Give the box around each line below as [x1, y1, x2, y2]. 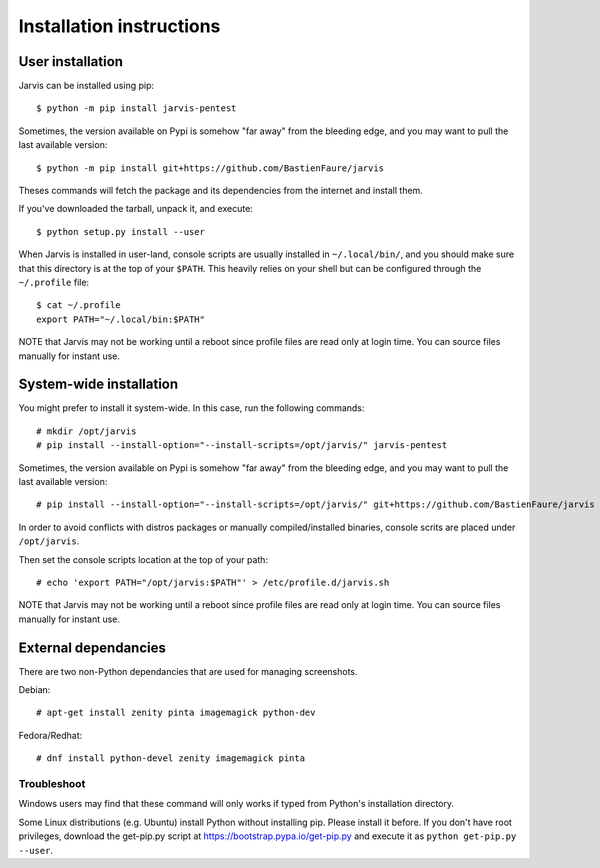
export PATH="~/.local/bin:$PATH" [36, 313, 205, 325]
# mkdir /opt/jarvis [36, 425, 137, 437]
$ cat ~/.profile [36, 300, 121, 311]
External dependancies [18, 639, 167, 656]
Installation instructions [18, 15, 221, 37]
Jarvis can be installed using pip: [18, 80, 155, 92]
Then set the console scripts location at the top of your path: [18, 553, 269, 565]
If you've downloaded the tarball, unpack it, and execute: [18, 203, 254, 215]
